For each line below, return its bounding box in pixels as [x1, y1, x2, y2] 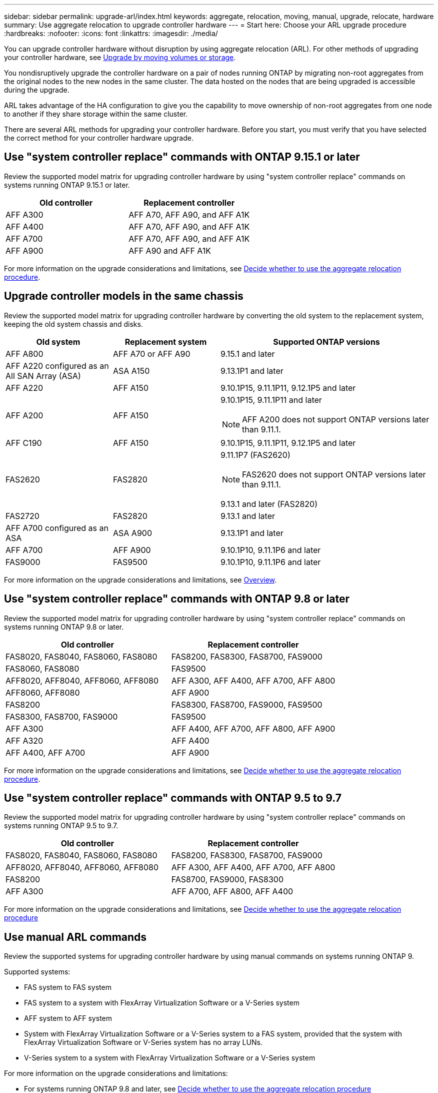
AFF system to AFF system [24, 1014, 112, 1023]
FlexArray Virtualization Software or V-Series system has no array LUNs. [24, 1038, 262, 1047]
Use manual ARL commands [4, 930, 147, 943]
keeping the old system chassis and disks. [4, 319, 143, 328]
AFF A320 [5, 735, 43, 746]
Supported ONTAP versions [273, 336, 380, 347]
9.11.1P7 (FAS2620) [220, 449, 290, 460]
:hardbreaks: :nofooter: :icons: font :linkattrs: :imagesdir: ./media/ [4, 29, 218, 38]
